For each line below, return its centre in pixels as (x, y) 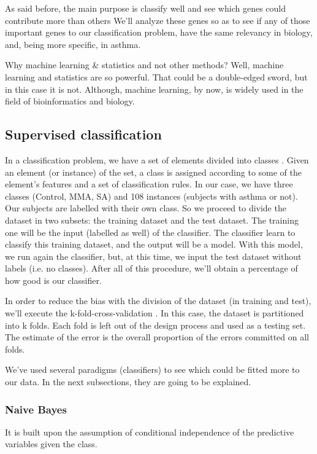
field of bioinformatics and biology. (70, 101)
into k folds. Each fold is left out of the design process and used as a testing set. (155, 325)
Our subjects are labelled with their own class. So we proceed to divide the (146, 208)
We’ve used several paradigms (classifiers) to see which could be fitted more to (152, 370)
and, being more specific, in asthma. (73, 44)
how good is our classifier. (53, 280)
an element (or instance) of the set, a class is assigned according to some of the (153, 172)
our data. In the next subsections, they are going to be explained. (128, 382)
